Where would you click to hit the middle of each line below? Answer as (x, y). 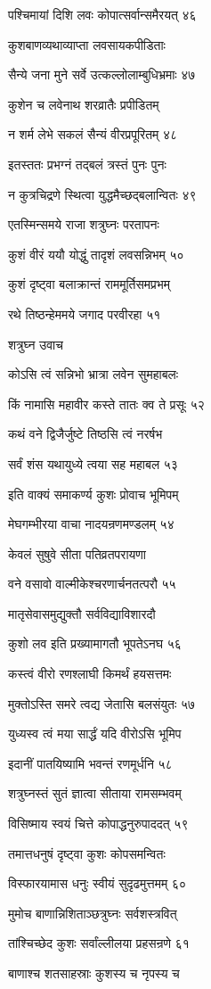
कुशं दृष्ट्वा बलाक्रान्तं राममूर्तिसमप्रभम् (89, 284)
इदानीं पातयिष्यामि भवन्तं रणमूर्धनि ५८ (90, 763)
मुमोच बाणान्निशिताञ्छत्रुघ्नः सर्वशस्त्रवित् (93, 913)
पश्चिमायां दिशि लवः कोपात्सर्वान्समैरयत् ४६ (102, 14)
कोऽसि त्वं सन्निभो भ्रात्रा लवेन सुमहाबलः (93, 374)
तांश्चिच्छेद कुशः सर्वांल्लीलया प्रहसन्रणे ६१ (99, 943)
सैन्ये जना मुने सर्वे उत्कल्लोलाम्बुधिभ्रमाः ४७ (102, 74)
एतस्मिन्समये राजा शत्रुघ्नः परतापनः (84, 224)
